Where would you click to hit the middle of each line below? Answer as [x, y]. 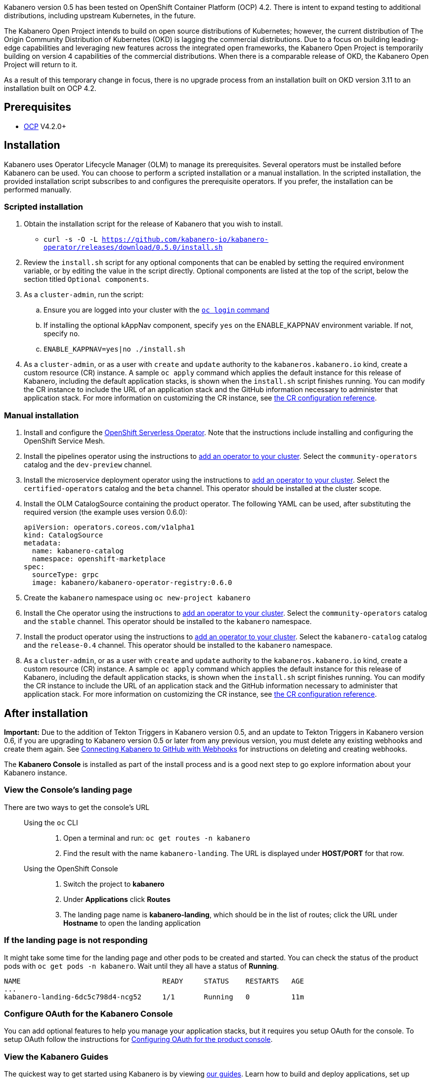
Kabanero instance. [36, 773]
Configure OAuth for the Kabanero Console [88, 1013]
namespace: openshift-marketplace [99, 559]
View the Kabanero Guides [56, 1057]
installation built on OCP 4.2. [50, 88]
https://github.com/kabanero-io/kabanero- [185, 240]
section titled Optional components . [86, 279]
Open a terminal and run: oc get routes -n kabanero [157, 838]
